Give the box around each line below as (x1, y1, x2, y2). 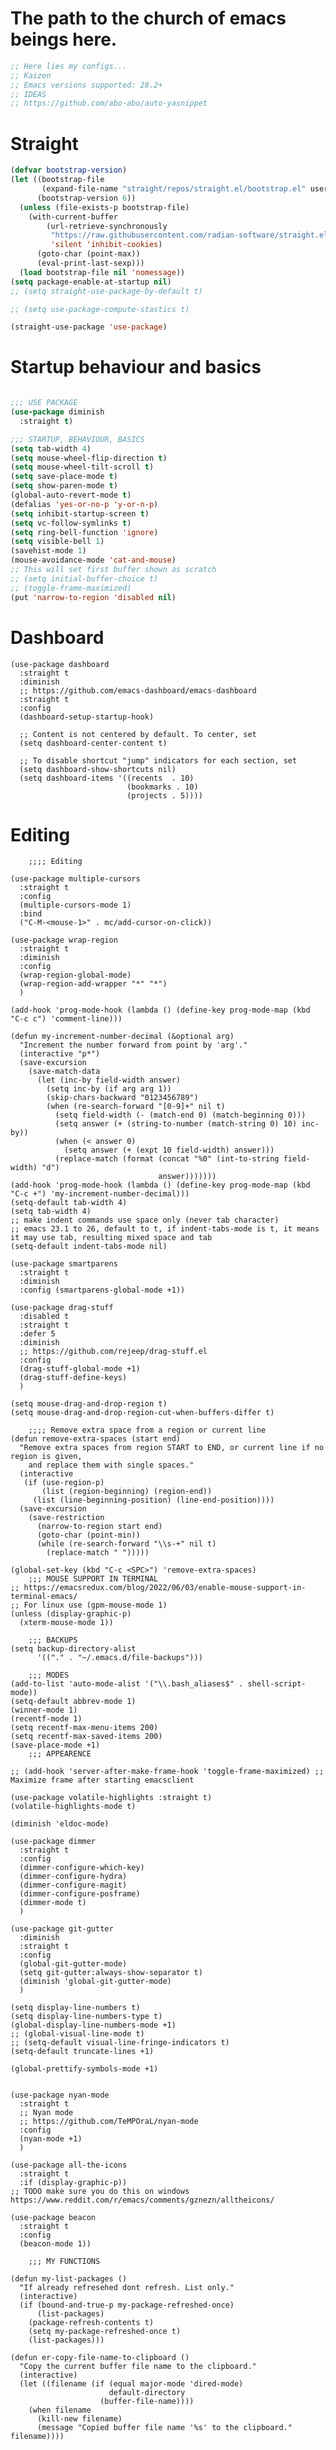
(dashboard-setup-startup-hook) (19, 712, 155, 722)
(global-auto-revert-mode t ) (10, 490, 132, 501)
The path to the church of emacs (10, 7, 287, 30)
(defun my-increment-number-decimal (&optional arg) (10, 1032, 235, 1042)
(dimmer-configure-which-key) (19, 1863, 145, 1873)
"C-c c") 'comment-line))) (10, 1014, 123, 1024)
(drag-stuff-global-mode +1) (19, 1364, 141, 1374)
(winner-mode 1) (10, 1705, 78, 1716)
